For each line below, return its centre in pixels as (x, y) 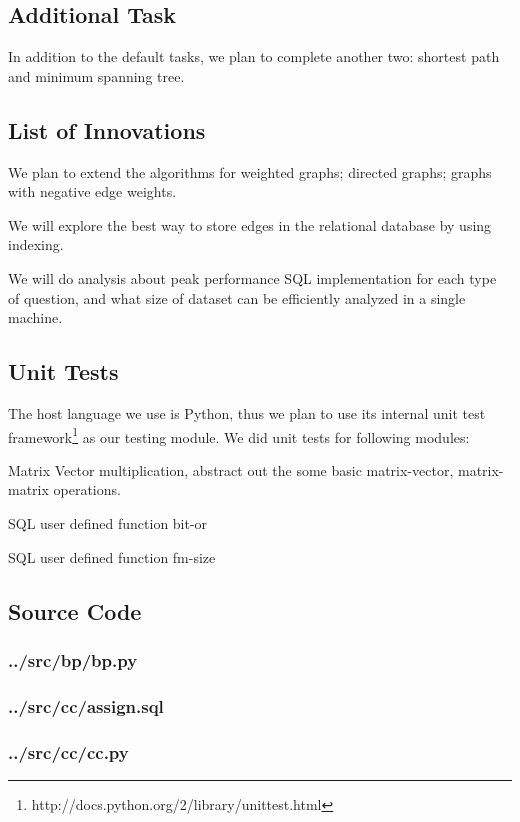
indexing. (36, 244)
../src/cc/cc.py (68, 751)
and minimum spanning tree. (96, 75)
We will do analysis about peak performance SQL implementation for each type (252, 277)
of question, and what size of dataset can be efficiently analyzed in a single (237, 297)
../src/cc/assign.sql (86, 705)
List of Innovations (107, 129)
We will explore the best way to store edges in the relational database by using (250, 224)
